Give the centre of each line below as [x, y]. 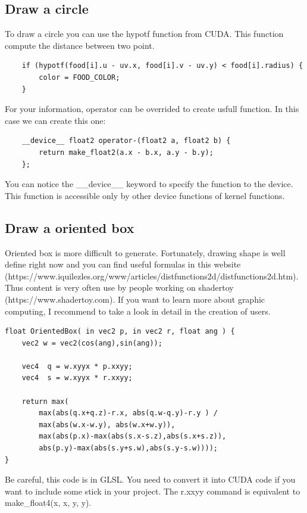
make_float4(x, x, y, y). [48, 503]
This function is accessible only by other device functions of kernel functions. [145, 195]
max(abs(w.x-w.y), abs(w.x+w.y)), [107, 425]
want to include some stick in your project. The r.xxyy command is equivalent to [153, 491]
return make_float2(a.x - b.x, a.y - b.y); [126, 152]
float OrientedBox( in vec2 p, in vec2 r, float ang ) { [120, 332]
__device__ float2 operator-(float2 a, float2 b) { [126, 141]
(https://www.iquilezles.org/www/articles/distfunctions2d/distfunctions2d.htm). [152, 276]
